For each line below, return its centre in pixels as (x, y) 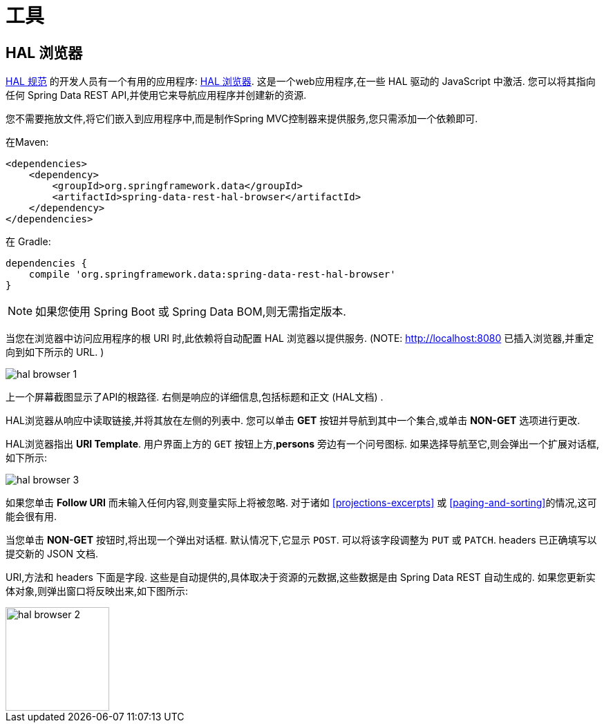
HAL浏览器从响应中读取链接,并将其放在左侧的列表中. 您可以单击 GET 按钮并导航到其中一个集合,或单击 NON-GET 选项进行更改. (293, 421)
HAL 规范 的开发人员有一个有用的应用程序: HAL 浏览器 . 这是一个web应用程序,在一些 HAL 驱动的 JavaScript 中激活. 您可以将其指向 (301, 82)
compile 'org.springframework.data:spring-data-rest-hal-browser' (212, 275)
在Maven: (27, 142)
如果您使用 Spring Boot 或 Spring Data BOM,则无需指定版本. (191, 312)
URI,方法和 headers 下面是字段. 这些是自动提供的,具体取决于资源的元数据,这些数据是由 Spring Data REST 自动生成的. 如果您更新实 (301, 577)
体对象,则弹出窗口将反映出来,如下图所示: (97, 591)
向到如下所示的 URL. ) (55, 352)
